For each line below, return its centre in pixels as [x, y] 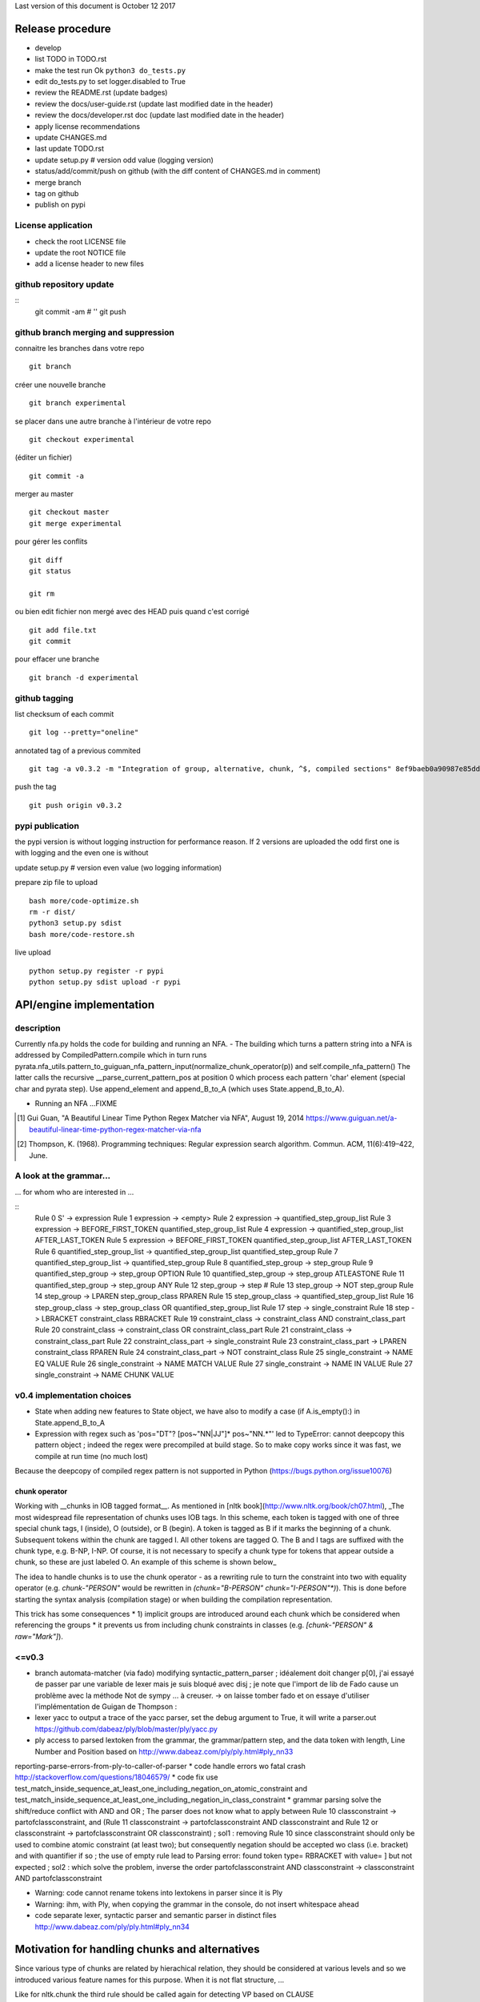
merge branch [58, 182]
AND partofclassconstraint [58, 1878]
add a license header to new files [89, 263]
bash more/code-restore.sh [82, 934]
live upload [33, 952]
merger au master [44, 494]
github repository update [64, 284]
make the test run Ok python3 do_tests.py [110, 70]
